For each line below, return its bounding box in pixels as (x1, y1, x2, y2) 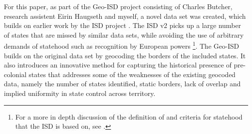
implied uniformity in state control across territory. (4, 88, 156, 98)
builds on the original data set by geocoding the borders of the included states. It (4, 50, 246, 60)
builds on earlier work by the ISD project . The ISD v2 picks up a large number (4, 20, 241, 30)
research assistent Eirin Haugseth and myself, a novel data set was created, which (4, 11, 246, 21)
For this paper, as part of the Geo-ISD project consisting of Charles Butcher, (4, 1, 233, 11)
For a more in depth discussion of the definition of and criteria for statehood (15, 111, 243, 121)
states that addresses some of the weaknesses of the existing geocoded (29, 69, 236, 79)
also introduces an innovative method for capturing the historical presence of (4, 60, 232, 70)
